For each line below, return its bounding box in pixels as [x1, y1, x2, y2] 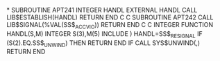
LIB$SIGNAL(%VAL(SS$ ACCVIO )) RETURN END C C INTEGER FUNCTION [6, 21, 214, 31]
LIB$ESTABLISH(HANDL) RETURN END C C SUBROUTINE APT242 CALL [6, 13, 214, 21]
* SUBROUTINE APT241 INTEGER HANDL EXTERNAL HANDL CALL [6, 6, 198, 14]
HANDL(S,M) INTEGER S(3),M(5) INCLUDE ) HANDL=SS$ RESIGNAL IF [6, 29, 203, 40]
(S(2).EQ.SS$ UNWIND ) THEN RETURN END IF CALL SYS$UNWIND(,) [6, 38, 201, 49]
